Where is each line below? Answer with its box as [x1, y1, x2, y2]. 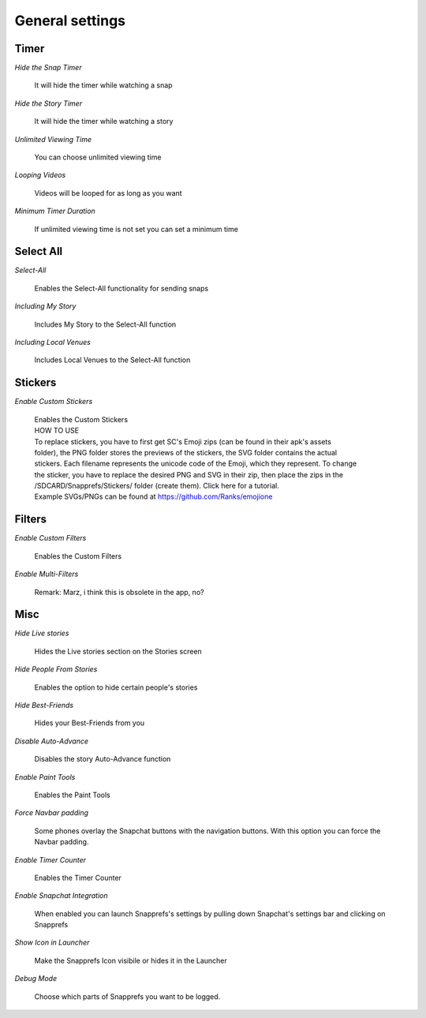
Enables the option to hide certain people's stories [34, 683, 198, 692]
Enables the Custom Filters [34, 551, 122, 560]
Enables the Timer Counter [34, 873, 122, 882]
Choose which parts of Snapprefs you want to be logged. [34, 991, 221, 1001]
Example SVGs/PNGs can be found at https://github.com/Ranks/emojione [34, 492, 273, 501]
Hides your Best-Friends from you [34, 718, 145, 728]
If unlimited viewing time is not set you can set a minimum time [34, 224, 238, 234]
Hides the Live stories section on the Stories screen [34, 646, 203, 656]
